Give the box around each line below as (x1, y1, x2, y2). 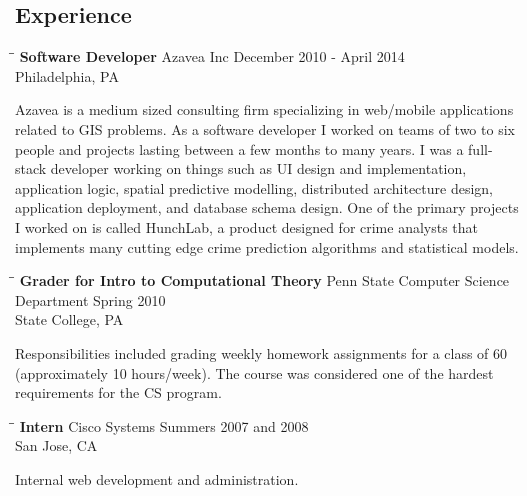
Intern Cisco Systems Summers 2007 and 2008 (19, 415, 309, 436)
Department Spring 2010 (15, 289, 166, 310)
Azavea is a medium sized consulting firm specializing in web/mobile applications (15, 99, 514, 120)
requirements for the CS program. (15, 382, 222, 403)
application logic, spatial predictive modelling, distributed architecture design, (15, 177, 494, 198)
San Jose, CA (15, 435, 98, 456)
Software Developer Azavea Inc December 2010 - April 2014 (19, 46, 405, 67)
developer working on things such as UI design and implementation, (50, 158, 467, 179)
